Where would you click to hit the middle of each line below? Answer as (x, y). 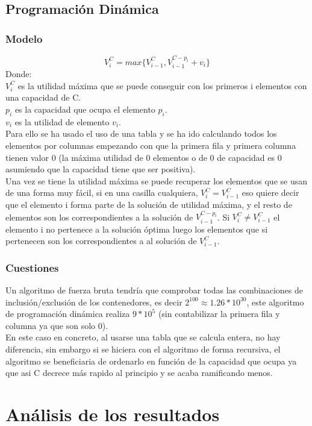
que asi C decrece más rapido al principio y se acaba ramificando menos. (139, 373)
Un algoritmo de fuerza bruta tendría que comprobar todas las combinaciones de (154, 290)
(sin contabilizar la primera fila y (219, 314)
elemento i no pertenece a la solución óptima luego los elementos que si (137, 229)
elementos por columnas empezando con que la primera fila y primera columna (151, 145)
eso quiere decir (270, 193)
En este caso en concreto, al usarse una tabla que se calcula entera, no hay (143, 337)
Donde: (19, 74)
